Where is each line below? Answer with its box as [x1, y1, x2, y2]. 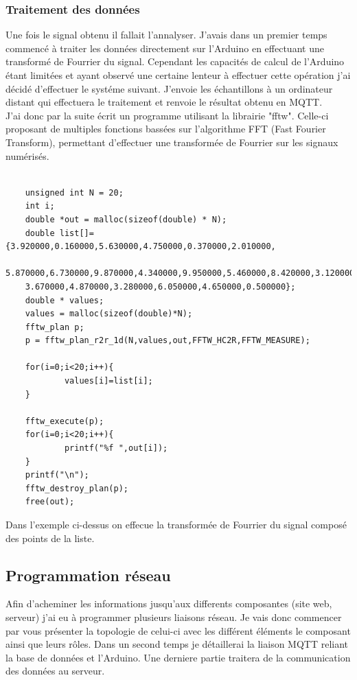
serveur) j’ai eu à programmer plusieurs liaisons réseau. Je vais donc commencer [5, 609, 342, 624]
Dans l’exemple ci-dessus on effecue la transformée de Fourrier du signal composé [5, 517, 347, 531]
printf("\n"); [25, 470, 89, 480]
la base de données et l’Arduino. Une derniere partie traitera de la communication [5, 650, 351, 664]
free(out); [25, 497, 75, 507]
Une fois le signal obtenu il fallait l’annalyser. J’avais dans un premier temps [5, 27, 327, 42]
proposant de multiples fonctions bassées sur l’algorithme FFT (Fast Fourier [5, 121, 326, 136]
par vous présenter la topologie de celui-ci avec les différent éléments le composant [5, 623, 351, 637]
